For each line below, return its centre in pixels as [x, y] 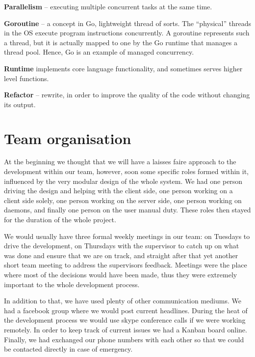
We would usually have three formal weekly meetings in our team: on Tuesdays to [127, 236]
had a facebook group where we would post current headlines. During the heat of [126, 310]
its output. [20, 104]
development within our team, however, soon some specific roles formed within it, [126, 171]
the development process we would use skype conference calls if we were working [125, 320]
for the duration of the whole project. [60, 220]
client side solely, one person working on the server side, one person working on [123, 200]
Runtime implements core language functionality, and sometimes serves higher [123, 68]
